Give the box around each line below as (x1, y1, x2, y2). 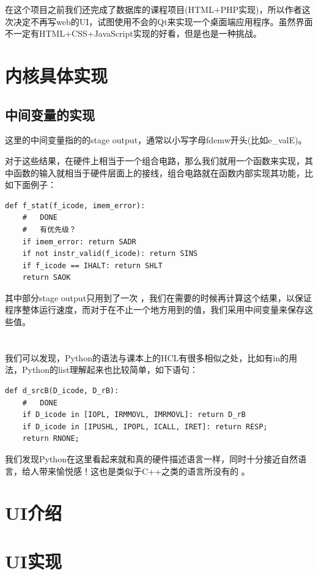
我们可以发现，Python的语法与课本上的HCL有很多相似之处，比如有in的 (5, 351, 289, 364)
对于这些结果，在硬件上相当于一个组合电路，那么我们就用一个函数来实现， (5, 154, 305, 167)
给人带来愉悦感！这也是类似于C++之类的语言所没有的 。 (21, 464, 250, 477)
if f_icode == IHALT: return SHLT (22, 261, 163, 270)
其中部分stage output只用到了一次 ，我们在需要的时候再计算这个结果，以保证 (5, 291, 312, 304)
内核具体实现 (5, 62, 108, 88)
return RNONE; (22, 434, 79, 443)
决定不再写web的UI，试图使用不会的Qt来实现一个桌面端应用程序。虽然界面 (13, 15, 313, 28)
